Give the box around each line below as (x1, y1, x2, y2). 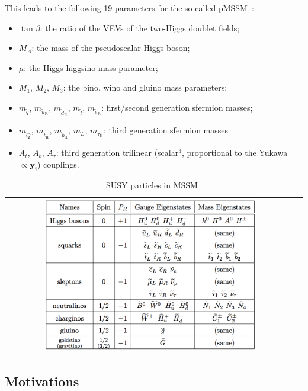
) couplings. (37, 158, 79, 170)
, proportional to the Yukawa (181, 146, 288, 159)
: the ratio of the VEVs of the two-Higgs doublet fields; (40, 21, 240, 34)
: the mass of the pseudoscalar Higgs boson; (31, 41, 190, 54)
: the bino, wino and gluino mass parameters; (63, 81, 227, 94)
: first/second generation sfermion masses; (101, 101, 253, 113)
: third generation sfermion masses (104, 124, 229, 136)
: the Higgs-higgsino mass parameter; (24, 61, 158, 73)
